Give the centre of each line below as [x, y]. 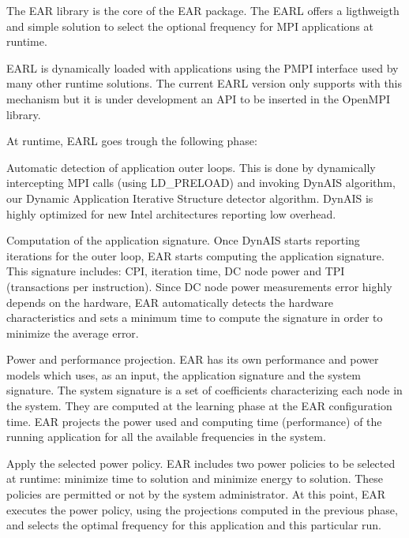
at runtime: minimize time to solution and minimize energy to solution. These [195, 478]
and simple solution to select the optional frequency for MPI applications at [190, 26]
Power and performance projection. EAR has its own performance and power [193, 359]
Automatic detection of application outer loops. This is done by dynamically [191, 167]
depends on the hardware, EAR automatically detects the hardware [170, 302]
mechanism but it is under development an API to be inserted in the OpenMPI [199, 98]
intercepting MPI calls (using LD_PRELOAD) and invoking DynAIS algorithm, [201, 183]
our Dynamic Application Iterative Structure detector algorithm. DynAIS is [190, 198]
